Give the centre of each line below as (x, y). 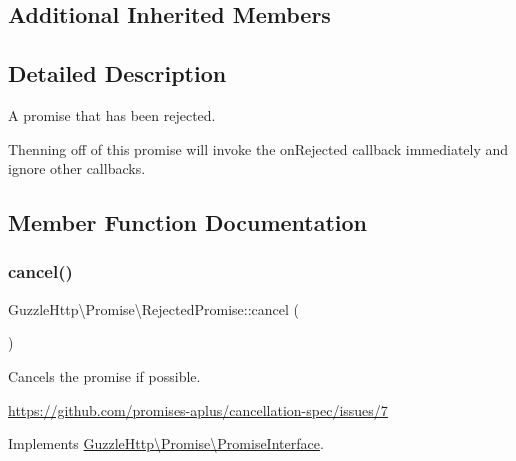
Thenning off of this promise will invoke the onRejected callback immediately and (258, 148)
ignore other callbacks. (77, 168)
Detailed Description (117, 73)
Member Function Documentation (188, 222)
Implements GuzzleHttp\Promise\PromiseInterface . (166, 443)
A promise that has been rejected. (112, 114)
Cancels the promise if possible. (104, 375)
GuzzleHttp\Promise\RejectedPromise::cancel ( (154, 308)
